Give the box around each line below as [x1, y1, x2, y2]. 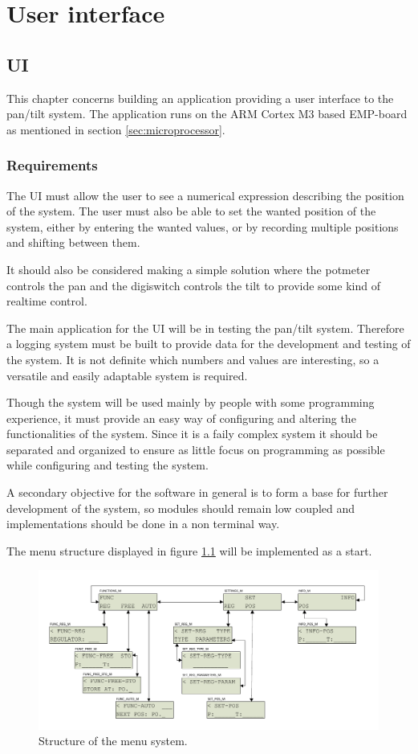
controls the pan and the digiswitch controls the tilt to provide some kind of [6, 277, 380, 293]
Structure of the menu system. [39, 732, 188, 749]
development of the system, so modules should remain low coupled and [6, 499, 355, 516]
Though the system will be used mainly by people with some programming [6, 394, 375, 411]
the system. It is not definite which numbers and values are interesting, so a [6, 350, 379, 367]
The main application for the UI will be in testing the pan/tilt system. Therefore [6, 319, 404, 336]
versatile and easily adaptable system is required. [6, 367, 248, 383]
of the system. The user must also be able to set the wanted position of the [6, 203, 376, 219]
